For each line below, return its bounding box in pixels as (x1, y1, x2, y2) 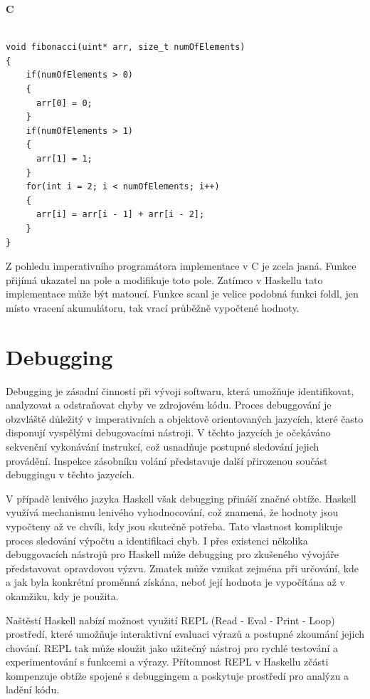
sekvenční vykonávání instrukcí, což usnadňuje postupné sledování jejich (6, 438, 319, 453)
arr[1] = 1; (36, 153, 92, 164)
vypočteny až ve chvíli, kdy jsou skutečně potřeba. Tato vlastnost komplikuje (6, 518, 343, 533)
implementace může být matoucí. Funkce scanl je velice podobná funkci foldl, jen (6, 286, 359, 301)
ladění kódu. (6, 682, 60, 697)
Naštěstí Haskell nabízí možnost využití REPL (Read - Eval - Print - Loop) (6, 612, 335, 627)
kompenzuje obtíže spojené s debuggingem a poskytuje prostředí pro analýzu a (6, 668, 349, 683)
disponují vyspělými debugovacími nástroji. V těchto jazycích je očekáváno (6, 425, 331, 440)
